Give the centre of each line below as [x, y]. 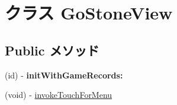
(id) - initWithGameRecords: [64, 75]
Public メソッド [52, 50]
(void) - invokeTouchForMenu [59, 95]
